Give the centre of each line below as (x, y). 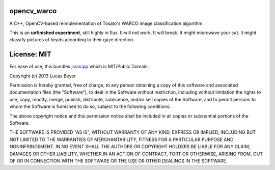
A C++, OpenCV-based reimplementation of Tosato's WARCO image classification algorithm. (106, 23)
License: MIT (31, 54)
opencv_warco (33, 11)
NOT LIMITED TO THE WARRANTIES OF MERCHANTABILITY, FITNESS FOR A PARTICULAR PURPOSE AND (121, 139)
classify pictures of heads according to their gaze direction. (72, 40)
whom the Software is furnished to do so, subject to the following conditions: (90, 106)
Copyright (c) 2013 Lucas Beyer (43, 76)
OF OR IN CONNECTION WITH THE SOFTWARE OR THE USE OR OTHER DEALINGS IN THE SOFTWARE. (118, 161)
